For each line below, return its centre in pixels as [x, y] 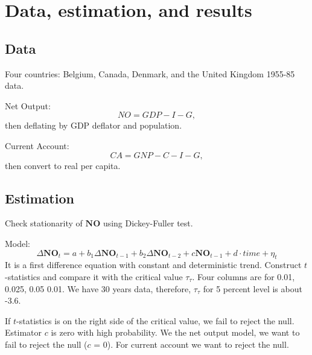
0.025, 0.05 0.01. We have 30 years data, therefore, [98, 288]
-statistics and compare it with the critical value [94, 276]
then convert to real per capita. [63, 165]
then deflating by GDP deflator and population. [94, 125]
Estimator [23, 332]
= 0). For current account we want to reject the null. [191, 344]
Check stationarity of [44, 223]
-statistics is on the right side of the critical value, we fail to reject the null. [155, 320]
